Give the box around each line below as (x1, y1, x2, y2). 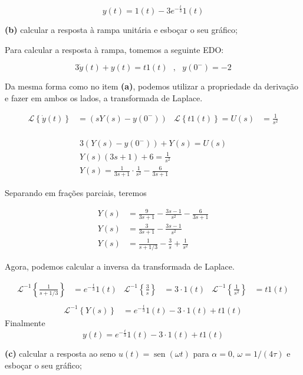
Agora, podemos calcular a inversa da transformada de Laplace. (5, 260, 235, 273)
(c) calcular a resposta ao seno (5, 347, 116, 360)
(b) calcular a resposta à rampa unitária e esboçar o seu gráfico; (5, 23, 238, 35)
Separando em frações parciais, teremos (5, 187, 147, 199)
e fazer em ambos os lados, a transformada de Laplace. (5, 91, 203, 104)
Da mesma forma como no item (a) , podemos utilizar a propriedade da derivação (5, 80, 299, 92)
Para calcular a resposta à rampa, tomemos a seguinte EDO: (5, 43, 224, 55)
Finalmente (5, 316, 45, 328)
